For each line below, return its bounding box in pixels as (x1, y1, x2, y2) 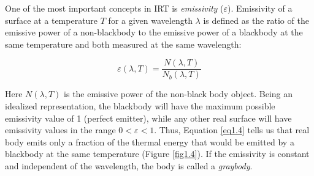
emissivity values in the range (5, 123, 116, 136)
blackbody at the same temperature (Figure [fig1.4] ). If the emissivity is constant (5, 147, 310, 160)
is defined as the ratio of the (203, 13, 309, 26)
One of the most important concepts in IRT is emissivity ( (5, 2, 224, 14)
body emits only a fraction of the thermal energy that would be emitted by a (5, 135, 294, 148)
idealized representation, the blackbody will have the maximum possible (5, 100, 275, 112)
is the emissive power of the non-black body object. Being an (64, 87, 293, 100)
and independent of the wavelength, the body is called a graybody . (5, 159, 253, 172)
